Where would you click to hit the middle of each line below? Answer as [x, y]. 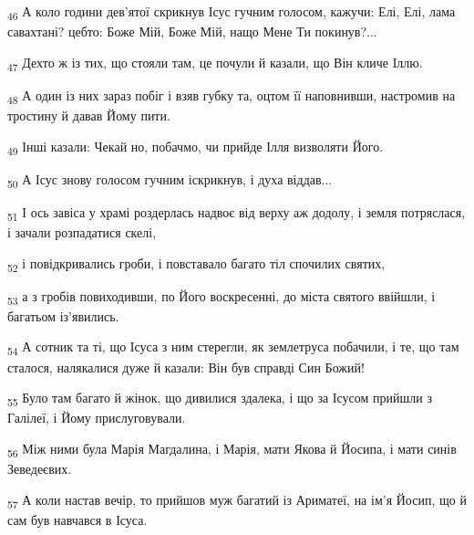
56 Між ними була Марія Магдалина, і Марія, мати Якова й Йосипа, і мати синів [232, 449]
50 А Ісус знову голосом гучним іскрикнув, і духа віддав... [170, 180]
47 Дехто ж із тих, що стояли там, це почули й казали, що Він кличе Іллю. [215, 63]
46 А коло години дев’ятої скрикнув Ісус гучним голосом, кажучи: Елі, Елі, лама [232, 12]
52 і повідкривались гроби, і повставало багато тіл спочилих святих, [196, 264]
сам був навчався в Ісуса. [77, 519]
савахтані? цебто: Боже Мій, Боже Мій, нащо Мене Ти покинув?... [192, 31]
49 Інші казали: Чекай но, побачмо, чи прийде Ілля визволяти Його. [196, 147]
